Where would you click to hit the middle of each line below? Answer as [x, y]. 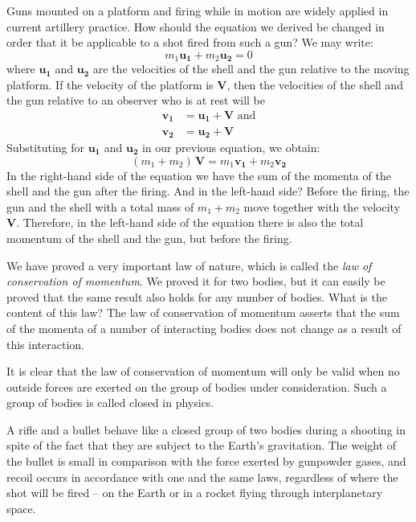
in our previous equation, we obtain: [231, 147]
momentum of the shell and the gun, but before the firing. [149, 238]
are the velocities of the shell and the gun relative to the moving [251, 69]
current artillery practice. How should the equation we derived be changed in [196, 26]
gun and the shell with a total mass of [100, 206]
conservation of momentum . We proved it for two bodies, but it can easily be [196, 281]
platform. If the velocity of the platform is [110, 84]
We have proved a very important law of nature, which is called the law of [189, 265]
